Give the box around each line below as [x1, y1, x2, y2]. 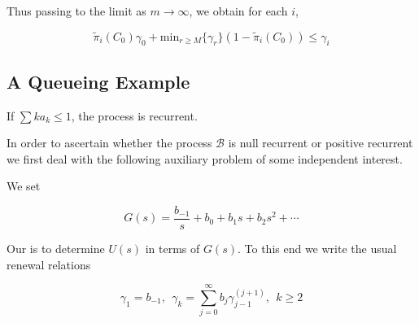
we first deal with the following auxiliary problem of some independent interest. [7, 150, 403, 167]
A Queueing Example [7, 68, 190, 94]
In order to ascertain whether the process [7, 134, 212, 151]
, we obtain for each [189, 2, 288, 19]
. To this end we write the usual [237, 240, 397, 257]
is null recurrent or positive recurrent [228, 134, 413, 151]
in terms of [145, 240, 200, 257]
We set [7, 177, 41, 194]
